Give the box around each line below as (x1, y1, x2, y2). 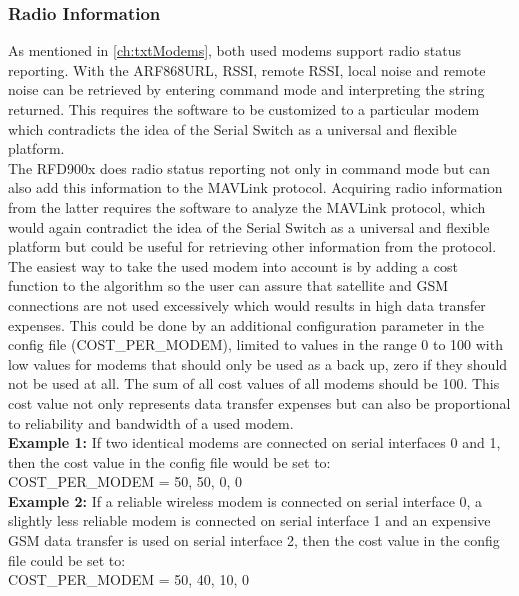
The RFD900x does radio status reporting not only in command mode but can (8, 157, 491, 178)
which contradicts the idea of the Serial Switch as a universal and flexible (8, 118, 457, 139)
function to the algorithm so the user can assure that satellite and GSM (8, 275, 449, 296)
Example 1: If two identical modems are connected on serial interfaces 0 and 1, (8, 432, 501, 453)
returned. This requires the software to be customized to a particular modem (8, 99, 480, 119)
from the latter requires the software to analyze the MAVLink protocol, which (8, 196, 486, 217)
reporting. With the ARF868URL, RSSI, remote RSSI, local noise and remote (8, 59, 486, 80)
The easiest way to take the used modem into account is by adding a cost (8, 255, 458, 276)
